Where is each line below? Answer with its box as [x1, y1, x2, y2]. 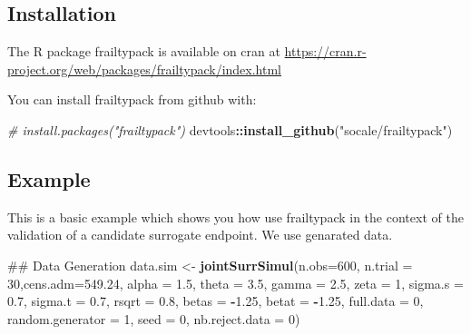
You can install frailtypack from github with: [7, 90, 257, 109]
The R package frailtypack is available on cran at [7, 42, 280, 61]
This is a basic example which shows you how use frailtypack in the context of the [7, 207, 464, 226]
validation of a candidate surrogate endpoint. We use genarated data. [7, 225, 393, 244]
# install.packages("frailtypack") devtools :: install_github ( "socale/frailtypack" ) [7, 120, 453, 139]
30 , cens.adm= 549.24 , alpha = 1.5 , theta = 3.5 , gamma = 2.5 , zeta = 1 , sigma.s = [7, 273, 464, 292]
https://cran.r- [284, 42, 367, 61]
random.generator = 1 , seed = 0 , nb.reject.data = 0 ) [7, 309, 300, 328]
